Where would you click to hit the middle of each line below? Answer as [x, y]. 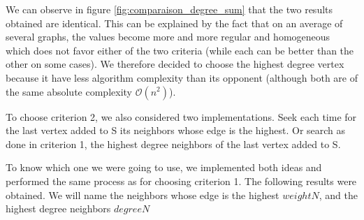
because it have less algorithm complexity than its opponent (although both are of [182, 77]
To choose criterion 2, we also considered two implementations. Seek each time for [181, 116]
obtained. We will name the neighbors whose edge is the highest [143, 195]
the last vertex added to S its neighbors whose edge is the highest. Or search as [176, 130]
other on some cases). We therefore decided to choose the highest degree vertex [175, 64]
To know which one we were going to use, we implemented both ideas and [164, 167]
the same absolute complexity [69, 91]
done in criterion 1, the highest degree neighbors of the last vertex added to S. [173, 144]
